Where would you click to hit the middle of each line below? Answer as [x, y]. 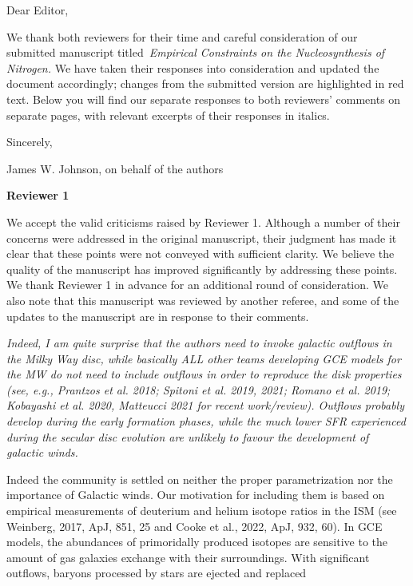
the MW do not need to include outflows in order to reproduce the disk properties [204, 374]
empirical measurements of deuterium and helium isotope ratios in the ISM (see [202, 511]
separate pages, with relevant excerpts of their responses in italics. [168, 115]
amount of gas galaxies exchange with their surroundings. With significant [188, 557]
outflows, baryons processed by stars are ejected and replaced [157, 573]
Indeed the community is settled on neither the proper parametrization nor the [200, 479]
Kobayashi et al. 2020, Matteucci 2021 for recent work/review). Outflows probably [205, 405]
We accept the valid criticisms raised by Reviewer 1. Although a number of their [203, 222]
